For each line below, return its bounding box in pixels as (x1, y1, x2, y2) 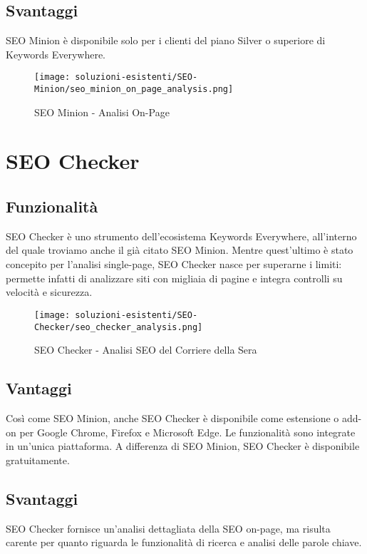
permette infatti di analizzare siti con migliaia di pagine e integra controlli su (6, 270, 343, 285)
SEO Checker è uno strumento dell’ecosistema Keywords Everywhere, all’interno (6, 228, 357, 243)
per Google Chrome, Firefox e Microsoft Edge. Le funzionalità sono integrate (19, 424, 356, 439)
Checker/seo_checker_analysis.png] (34, 322, 203, 332)
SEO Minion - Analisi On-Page (34, 104, 170, 119)
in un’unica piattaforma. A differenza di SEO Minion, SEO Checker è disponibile (6, 438, 360, 453)
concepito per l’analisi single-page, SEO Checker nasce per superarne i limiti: (6, 257, 342, 272)
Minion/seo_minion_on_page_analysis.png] (34, 84, 234, 95)
